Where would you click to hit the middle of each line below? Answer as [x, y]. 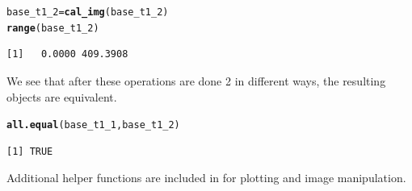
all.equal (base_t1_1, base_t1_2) [93, 125]
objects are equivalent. [62, 96]
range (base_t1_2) [53, 28]
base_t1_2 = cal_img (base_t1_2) [88, 12]
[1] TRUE [30, 151]
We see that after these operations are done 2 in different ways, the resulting [196, 80]
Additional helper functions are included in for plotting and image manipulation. [206, 178]
